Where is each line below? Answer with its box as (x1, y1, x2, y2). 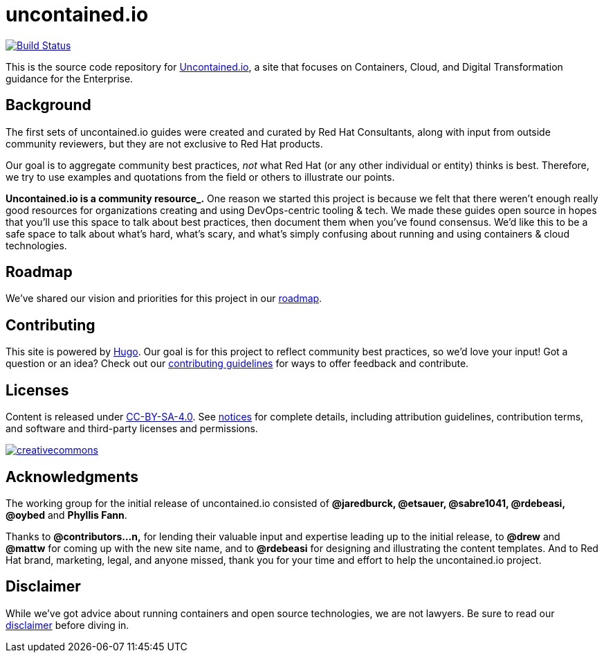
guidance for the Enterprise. (6, 72, 134, 85)
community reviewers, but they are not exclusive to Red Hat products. (6, 137, 323, 150)
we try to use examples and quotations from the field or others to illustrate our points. (6, 170, 395, 183)
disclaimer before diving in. (6, 619, 129, 631)
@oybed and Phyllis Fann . (6, 508, 127, 521)
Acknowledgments (6, 468, 139, 486)
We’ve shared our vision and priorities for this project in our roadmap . (6, 292, 322, 305)
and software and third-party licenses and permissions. (6, 423, 258, 435)
